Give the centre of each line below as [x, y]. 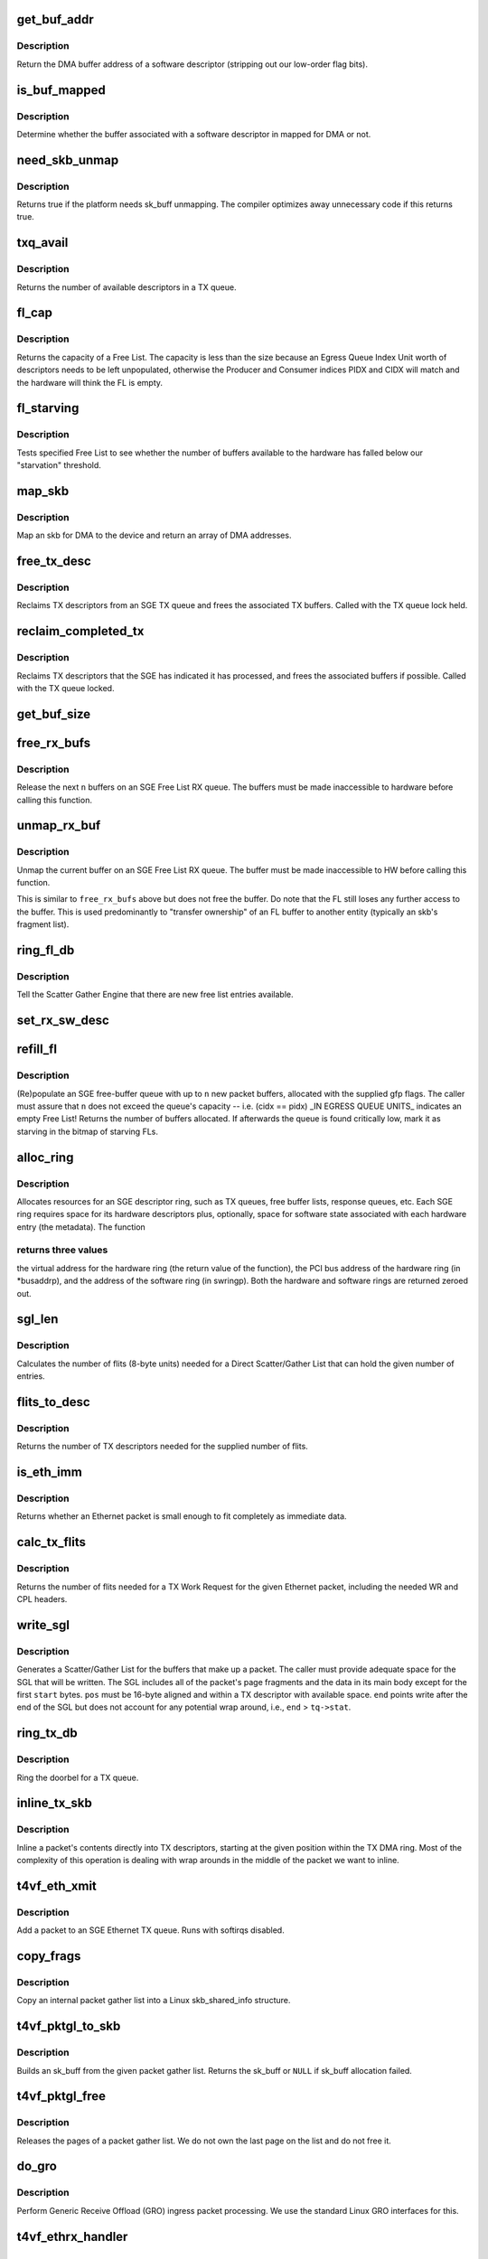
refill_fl [37, 1050]
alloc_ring [45, 1157]
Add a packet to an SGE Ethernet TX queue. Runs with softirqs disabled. [150, 1930]
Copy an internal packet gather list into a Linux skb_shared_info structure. [154, 2001]
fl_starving [48, 408]
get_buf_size [54, 714]
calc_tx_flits [51, 1542]
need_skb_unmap [68, 159]
